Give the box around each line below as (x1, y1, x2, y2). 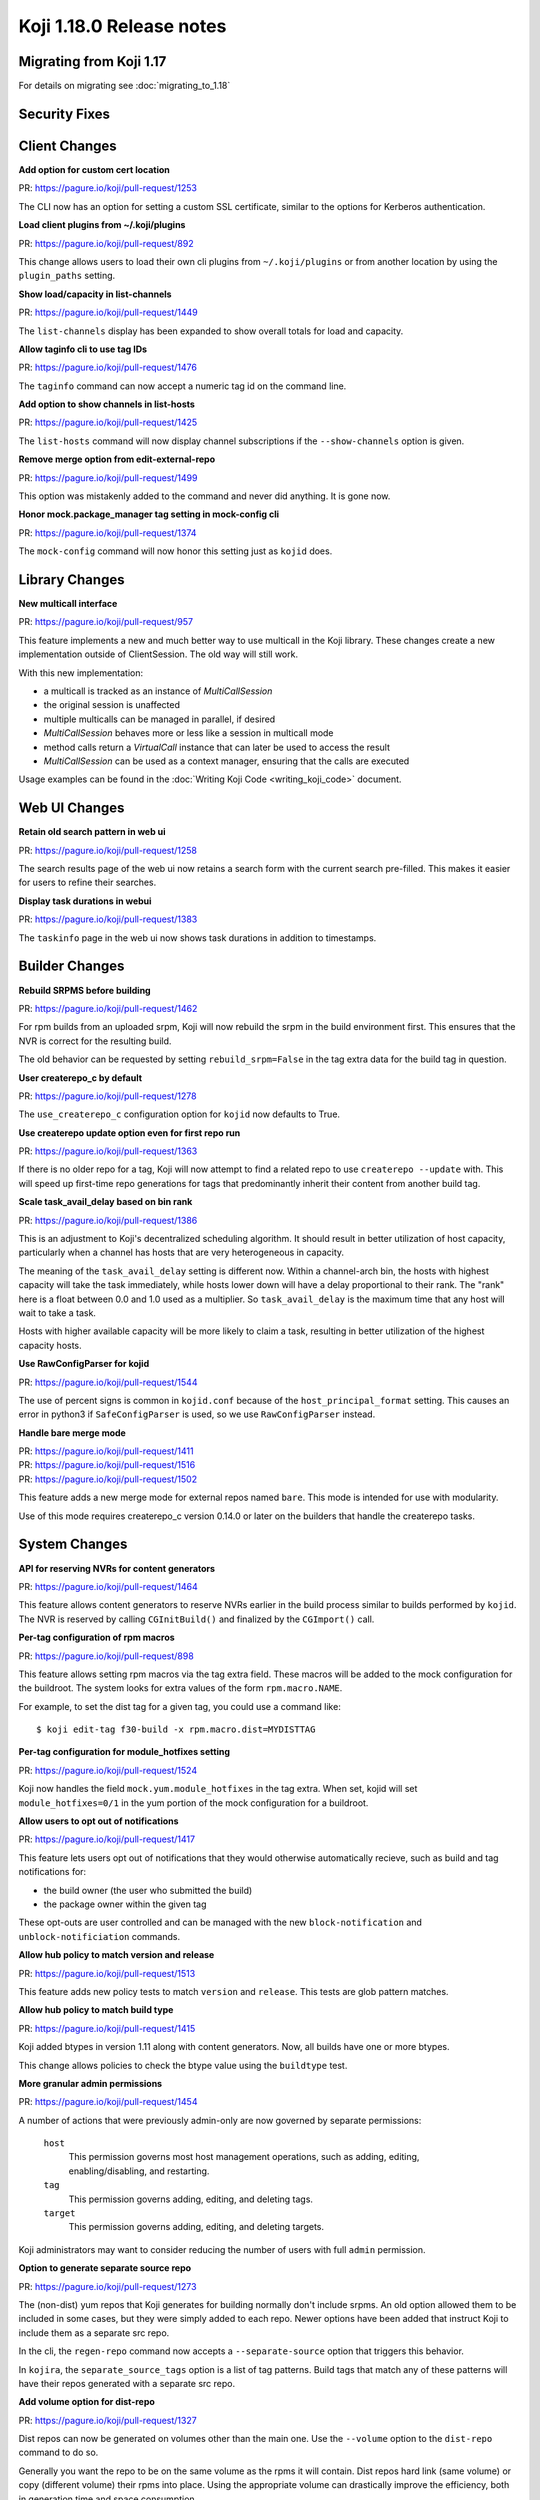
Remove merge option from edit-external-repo (18, 453, 216, 465)
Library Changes (18, 571, 125, 588)
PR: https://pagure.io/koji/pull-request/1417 (18, 1833, 195, 1845)
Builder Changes (18, 958, 125, 975)
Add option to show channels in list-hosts (18, 398, 195, 410)
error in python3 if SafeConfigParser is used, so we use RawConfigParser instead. (18, 1408, 376, 1420)
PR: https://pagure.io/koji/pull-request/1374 (18, 526, 197, 539)
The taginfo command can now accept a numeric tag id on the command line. (18, 380, 347, 392)
